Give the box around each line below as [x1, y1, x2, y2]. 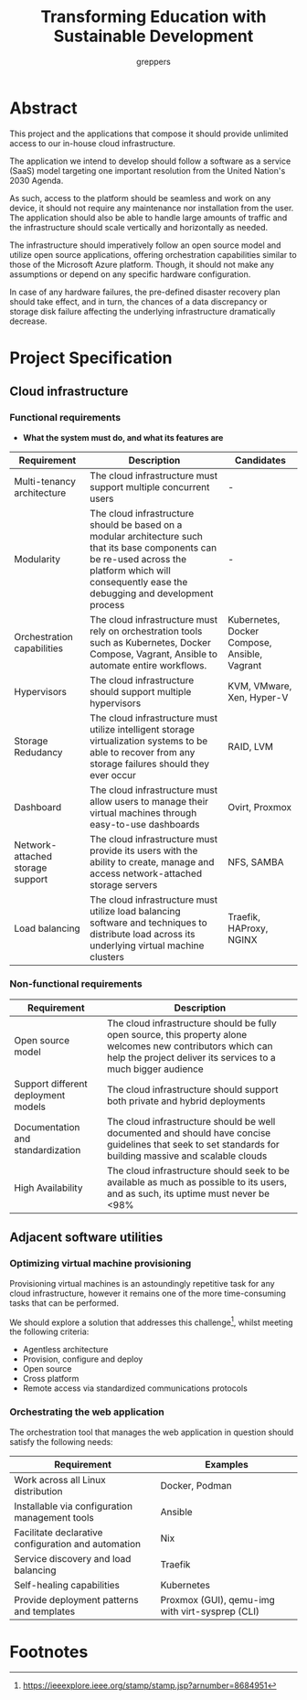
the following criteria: [9, 1326, 90, 1337]
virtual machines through [90, 807, 197, 819]
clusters [90, 950, 125, 963]
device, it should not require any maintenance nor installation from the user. [9, 202, 294, 213]
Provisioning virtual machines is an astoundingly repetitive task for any [9, 1278, 276, 1288]
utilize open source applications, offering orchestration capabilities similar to [9, 249, 297, 260]
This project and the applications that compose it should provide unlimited [9, 128, 289, 139]
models [14, 1100, 47, 1113]
